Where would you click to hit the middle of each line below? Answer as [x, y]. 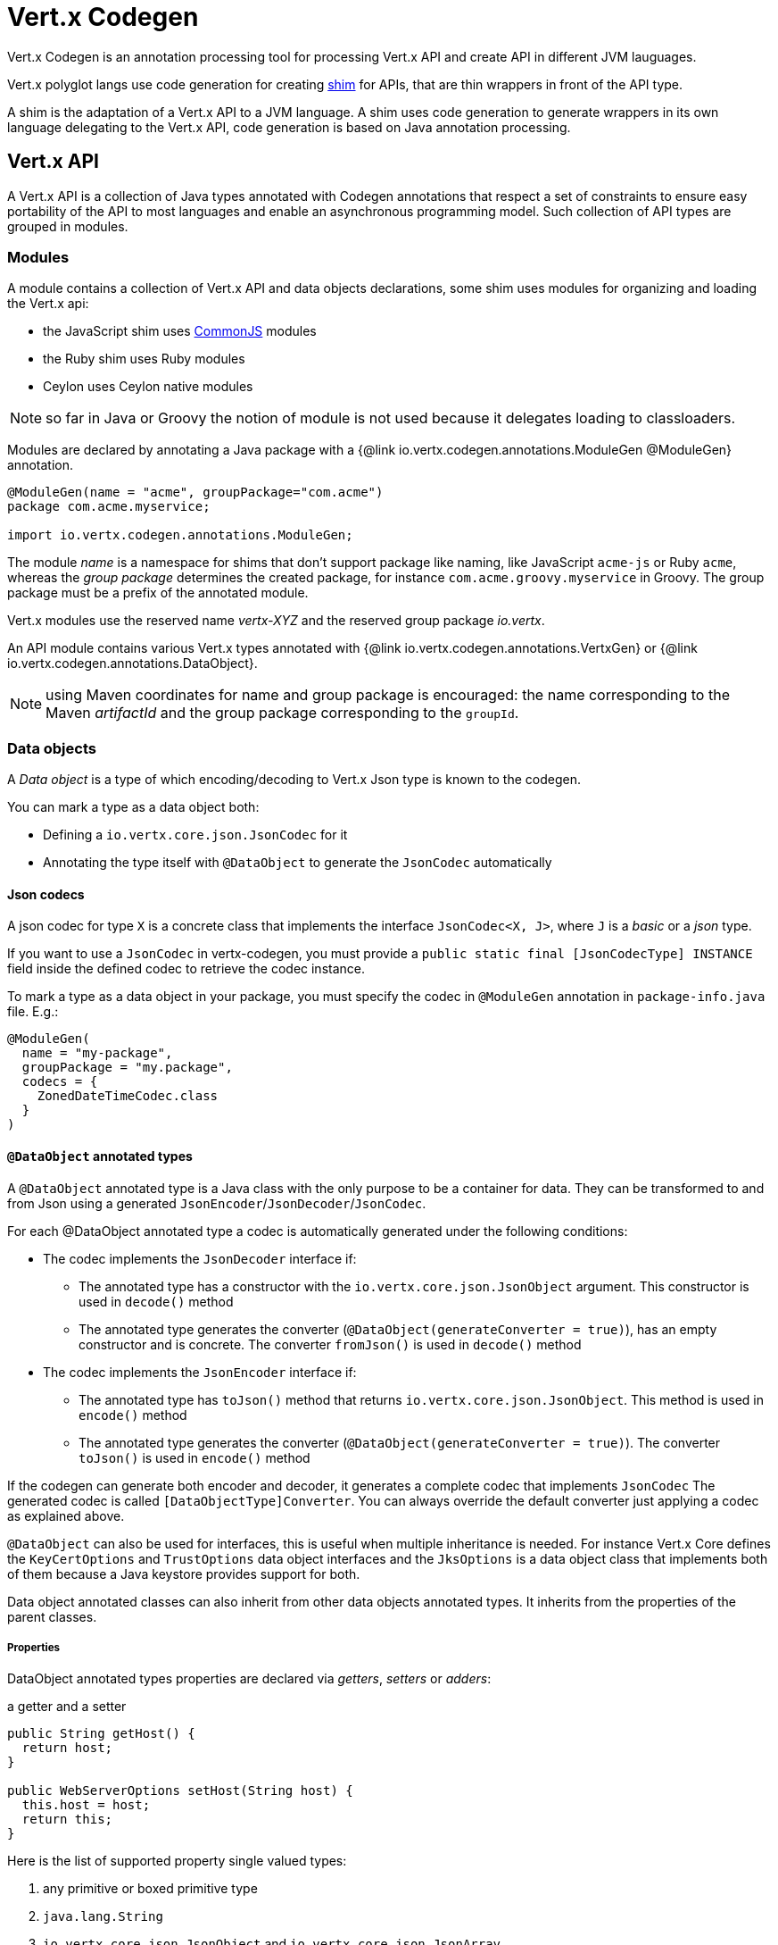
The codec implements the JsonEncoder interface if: [200, 1372]
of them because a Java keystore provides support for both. [184, 1574]
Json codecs [46, 894]
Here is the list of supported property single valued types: [177, 1861]
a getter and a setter [67, 1707]
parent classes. [52, 1616]
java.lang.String [103, 1917]
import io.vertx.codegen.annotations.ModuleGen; [180, 535]
